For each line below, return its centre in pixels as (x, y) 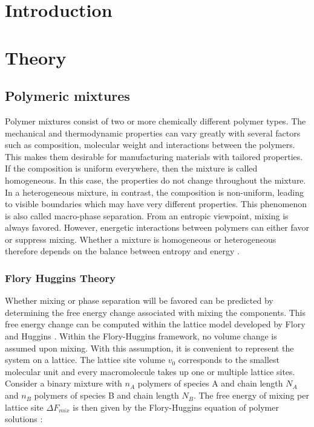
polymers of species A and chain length (210, 383)
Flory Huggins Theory (61, 278)
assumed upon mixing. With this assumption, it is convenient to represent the (149, 348)
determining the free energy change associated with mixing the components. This (155, 312)
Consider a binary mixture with (64, 383)
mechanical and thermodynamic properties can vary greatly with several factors (153, 133)
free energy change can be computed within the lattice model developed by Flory (155, 324)
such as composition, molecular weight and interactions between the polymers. (150, 145)
